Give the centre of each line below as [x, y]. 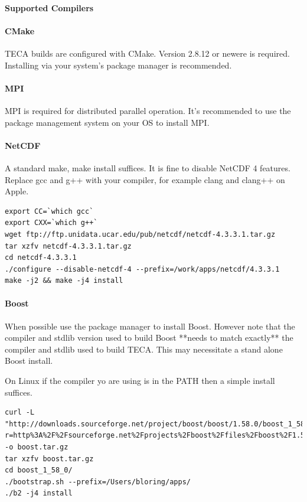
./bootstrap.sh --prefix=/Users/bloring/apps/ [98, 482]
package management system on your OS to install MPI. [107, 122]
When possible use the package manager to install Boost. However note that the [150, 326]
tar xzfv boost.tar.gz [49, 459]
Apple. [17, 191]
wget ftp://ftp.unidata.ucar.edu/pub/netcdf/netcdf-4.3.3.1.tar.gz [140, 234]
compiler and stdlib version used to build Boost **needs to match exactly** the [149, 338]
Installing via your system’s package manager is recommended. [118, 65]
